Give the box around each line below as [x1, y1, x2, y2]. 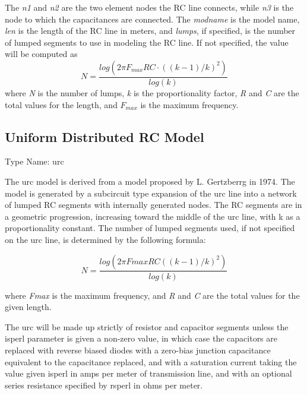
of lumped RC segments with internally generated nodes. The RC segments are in [5, 198, 302, 211]
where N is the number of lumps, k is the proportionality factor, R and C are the [5, 87, 299, 99]
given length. [5, 301, 52, 313]
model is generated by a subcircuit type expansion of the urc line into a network [5, 187, 297, 199]
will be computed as [5, 48, 78, 60]
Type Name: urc [5, 155, 64, 168]
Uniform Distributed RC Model [5, 127, 204, 146]
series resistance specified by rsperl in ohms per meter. [5, 378, 203, 391]
